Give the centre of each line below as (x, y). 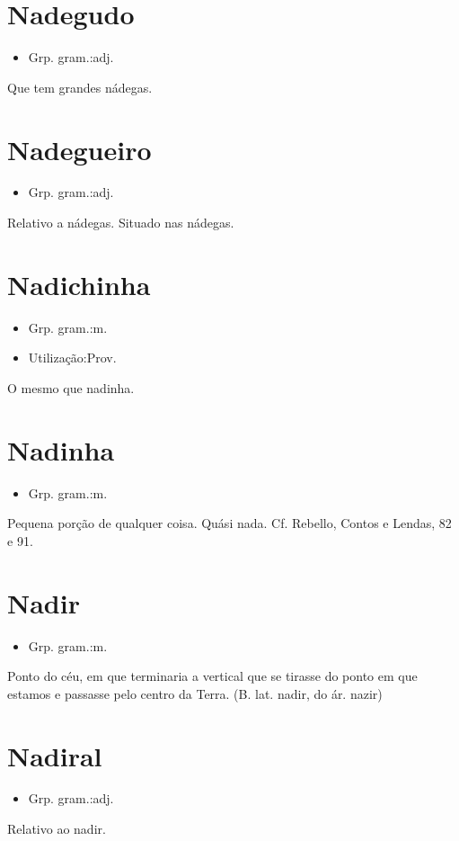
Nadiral (55, 755)
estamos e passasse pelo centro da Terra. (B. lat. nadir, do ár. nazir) (195, 693)
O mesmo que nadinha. (71, 387)
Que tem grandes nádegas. (80, 87)
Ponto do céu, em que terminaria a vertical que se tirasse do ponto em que (212, 676)
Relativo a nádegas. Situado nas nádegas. (121, 223)
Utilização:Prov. (72, 358)
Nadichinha (79, 284)
